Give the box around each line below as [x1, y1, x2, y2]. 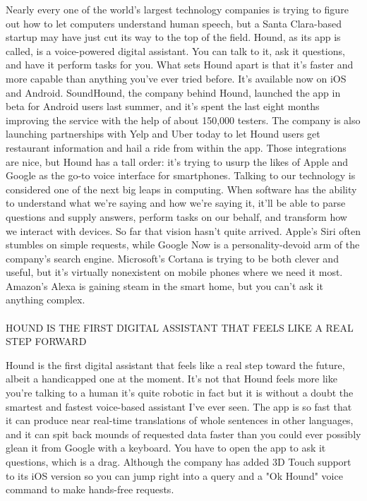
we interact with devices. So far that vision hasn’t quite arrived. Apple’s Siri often [6, 223, 361, 238]
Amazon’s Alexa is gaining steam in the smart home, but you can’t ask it [6, 278, 323, 293]
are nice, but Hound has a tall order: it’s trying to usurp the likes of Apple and [6, 154, 349, 169]
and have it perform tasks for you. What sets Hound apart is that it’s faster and [6, 57, 354, 72]
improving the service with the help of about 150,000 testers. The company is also [6, 112, 361, 127]
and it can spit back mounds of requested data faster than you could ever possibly [6, 426, 361, 441]
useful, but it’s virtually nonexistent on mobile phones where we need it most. [6, 265, 343, 279]
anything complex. [6, 292, 85, 307]
